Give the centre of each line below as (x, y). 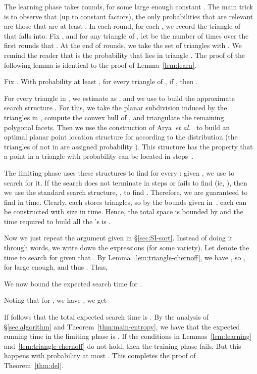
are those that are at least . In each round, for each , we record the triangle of (122, 26)
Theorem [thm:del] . (34, 365)
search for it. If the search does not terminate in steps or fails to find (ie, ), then (126, 182)
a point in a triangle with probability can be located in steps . (99, 156)
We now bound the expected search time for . (73, 283)
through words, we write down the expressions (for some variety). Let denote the (127, 248)
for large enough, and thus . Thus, (56, 267)
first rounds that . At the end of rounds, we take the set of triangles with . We (123, 45)
